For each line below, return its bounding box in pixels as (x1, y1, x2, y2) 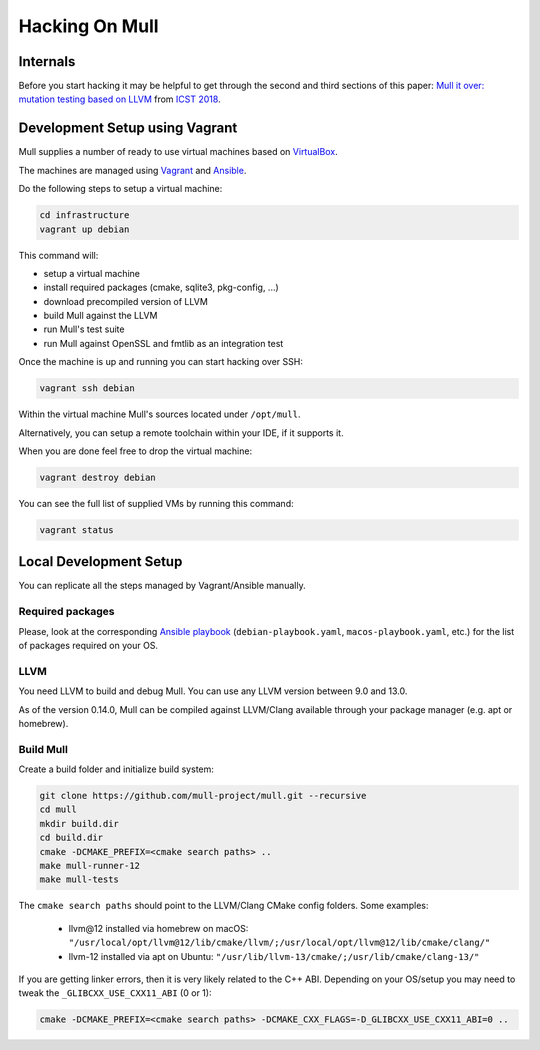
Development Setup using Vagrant (18, 120, 238, 137)
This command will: (18, 249, 99, 261)
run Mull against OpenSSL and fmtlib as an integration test (43, 337, 284, 349)
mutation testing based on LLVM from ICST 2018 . (18, 93, 221, 105)
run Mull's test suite (43, 323, 125, 335)
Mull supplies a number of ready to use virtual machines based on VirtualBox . (18, 146, 339, 158)
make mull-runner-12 (39, 860, 140, 871)
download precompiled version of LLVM (43, 295, 209, 307)
